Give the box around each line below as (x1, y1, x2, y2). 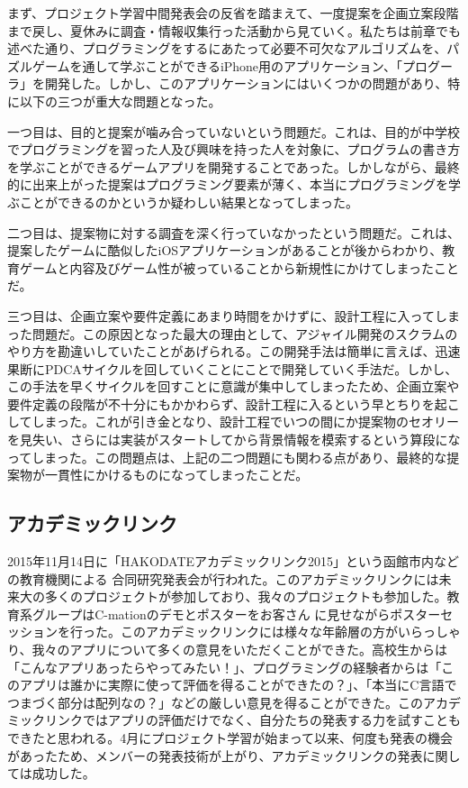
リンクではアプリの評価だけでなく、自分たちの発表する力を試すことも (44, 710, 461, 729)
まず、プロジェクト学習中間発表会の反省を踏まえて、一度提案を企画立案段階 (7, 4, 459, 22)
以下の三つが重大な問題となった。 (19, 91, 221, 110)
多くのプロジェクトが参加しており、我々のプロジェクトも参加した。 (44, 587, 447, 606)
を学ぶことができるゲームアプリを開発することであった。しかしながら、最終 (7, 157, 460, 176)
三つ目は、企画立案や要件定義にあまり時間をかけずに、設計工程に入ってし (7, 306, 447, 325)
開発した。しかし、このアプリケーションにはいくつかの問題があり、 (44, 74, 448, 93)
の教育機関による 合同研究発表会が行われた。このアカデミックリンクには (7, 569, 439, 588)
